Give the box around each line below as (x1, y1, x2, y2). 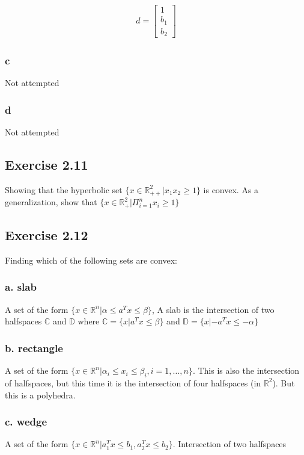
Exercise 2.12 (5, 226, 88, 244)
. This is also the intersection (192, 364, 300, 377)
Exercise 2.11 (5, 155, 88, 174)
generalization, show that (5, 196, 97, 208)
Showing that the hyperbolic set (5, 183, 123, 196)
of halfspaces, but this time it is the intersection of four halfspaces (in (5, 376, 261, 389)
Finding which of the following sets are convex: (5, 253, 177, 266)
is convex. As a (203, 183, 259, 196)
